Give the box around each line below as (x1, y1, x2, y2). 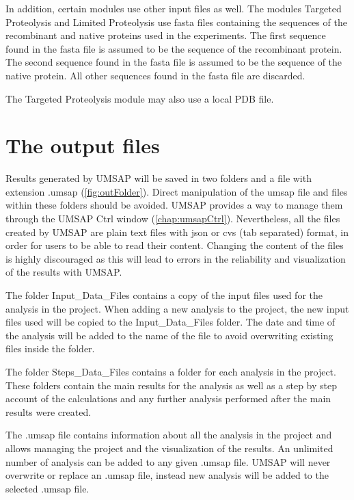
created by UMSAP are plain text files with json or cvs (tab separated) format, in (5, 224, 349, 239)
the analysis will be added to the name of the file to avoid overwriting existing (5, 328, 333, 342)
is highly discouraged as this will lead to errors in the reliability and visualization (5, 251, 346, 265)
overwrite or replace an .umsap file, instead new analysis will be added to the (5, 468, 329, 482)
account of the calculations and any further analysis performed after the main (5, 391, 331, 406)
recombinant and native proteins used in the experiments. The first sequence (5, 28, 326, 42)
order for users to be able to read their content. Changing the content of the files (5, 238, 344, 252)
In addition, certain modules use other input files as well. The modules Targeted (5, 1, 342, 15)
